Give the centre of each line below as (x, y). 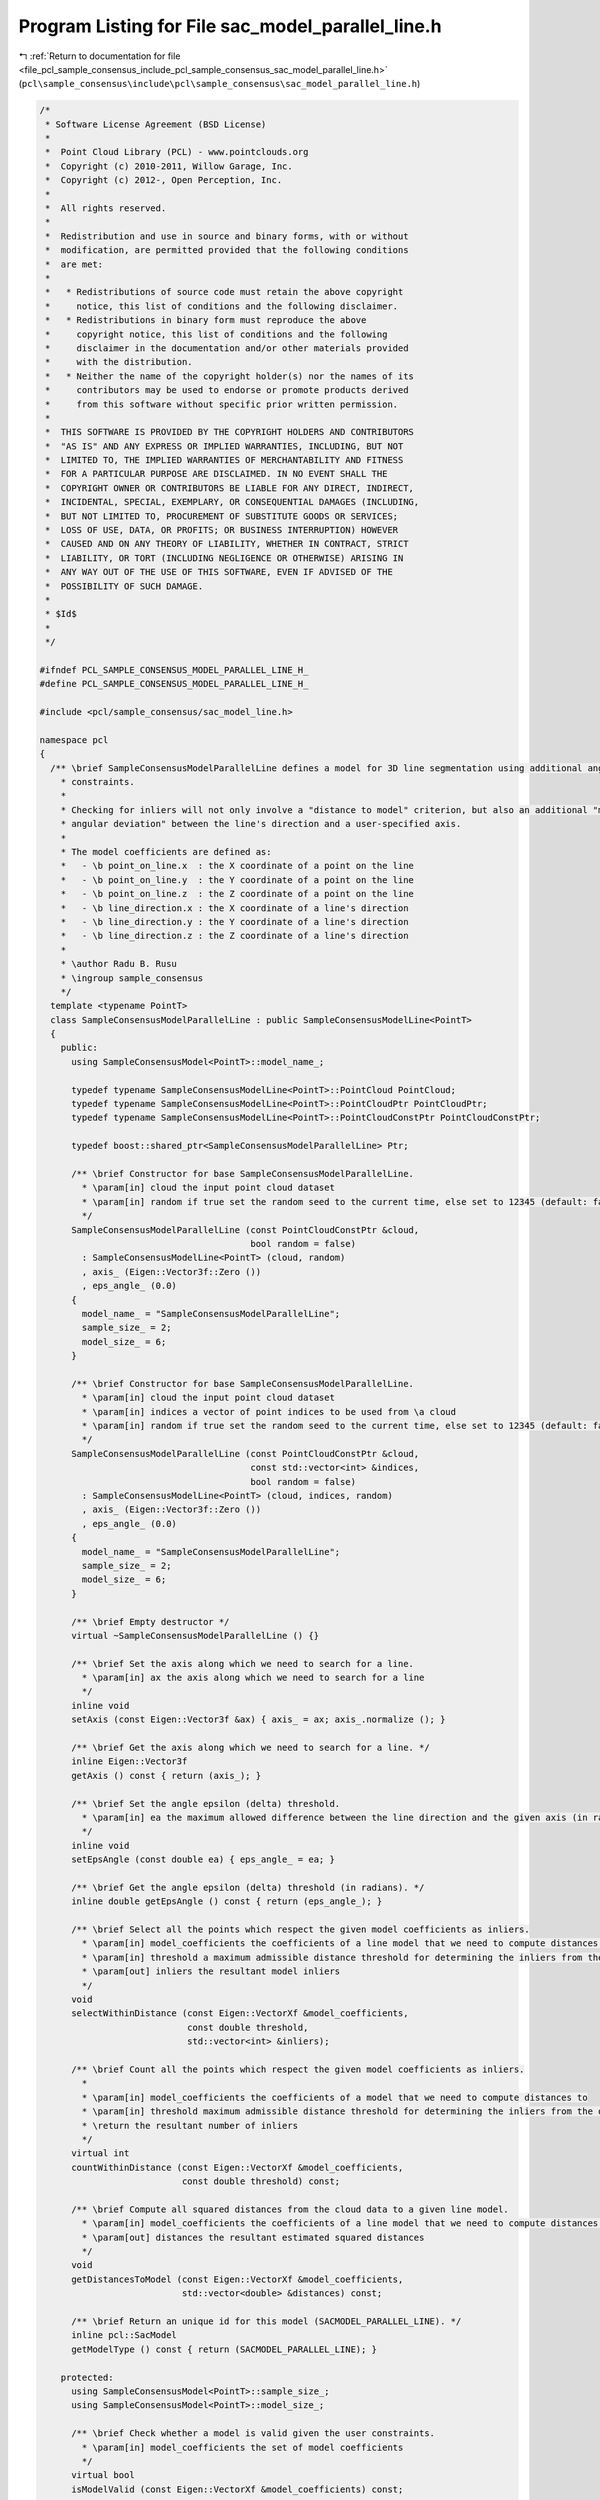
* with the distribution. (119, 362)
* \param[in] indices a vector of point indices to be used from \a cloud (269, 1411)
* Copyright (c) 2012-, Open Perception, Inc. (164, 180)
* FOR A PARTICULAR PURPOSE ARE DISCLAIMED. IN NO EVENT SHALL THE (216, 474)
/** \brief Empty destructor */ (150, 1621)
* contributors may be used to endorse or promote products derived (227, 390)
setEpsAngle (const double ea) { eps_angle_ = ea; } (203, 1859)
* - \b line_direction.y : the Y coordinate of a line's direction (234, 921)
